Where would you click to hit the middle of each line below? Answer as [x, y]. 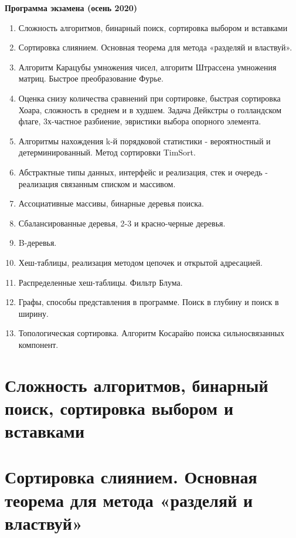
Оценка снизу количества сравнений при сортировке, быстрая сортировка [149, 98]
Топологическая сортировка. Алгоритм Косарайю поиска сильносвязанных [151, 333]
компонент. [38, 344]
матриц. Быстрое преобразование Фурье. [91, 78]
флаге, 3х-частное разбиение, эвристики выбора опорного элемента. [140, 121]
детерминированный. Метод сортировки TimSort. [107, 152]
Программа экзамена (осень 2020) [71, 8]
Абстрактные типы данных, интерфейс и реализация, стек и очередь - [143, 172]
